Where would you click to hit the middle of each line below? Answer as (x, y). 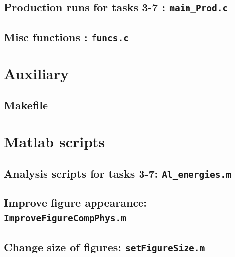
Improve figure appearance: (75, 202)
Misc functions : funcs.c (66, 36)
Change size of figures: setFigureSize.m (105, 246)
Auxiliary (37, 73)
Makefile (26, 105)
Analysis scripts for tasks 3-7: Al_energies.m (117, 173)
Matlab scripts (55, 142)
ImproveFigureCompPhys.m (65, 218)
